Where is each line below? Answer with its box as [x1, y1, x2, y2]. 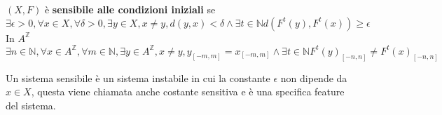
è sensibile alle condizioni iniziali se [44, 2, 216, 16]
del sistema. [6, 97, 56, 112]
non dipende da [280, 70, 347, 85]
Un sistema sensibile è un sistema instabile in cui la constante [6, 70, 270, 85]
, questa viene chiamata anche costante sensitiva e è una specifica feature [31, 84, 345, 99]
